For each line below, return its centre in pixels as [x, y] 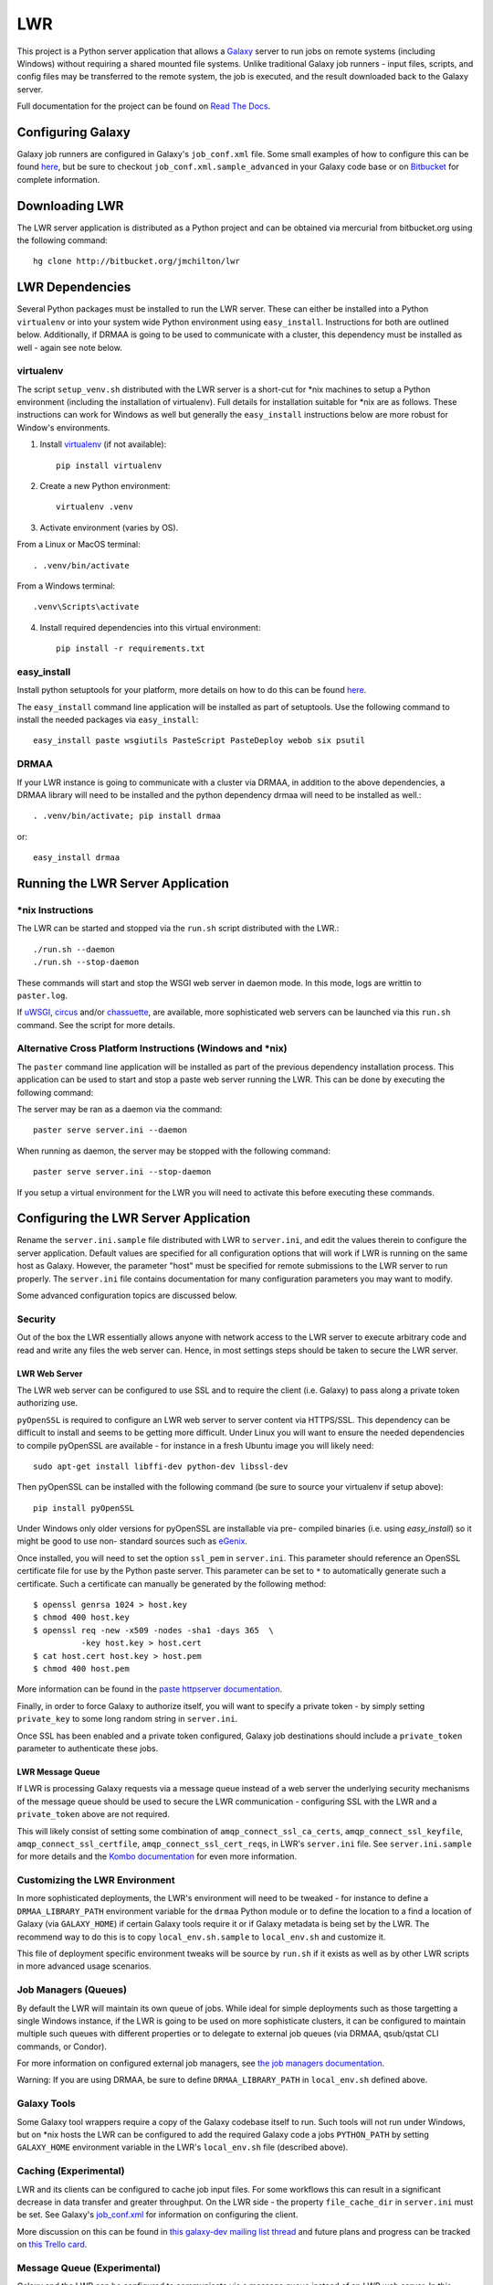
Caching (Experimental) [71, 2171]
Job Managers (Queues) [72, 1990]
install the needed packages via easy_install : [108, 720]
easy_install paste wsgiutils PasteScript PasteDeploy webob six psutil [199, 741]
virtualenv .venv [94, 507]
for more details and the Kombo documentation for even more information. [157, 1856]
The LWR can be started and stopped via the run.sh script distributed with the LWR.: [178, 929]
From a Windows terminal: [66, 586]
